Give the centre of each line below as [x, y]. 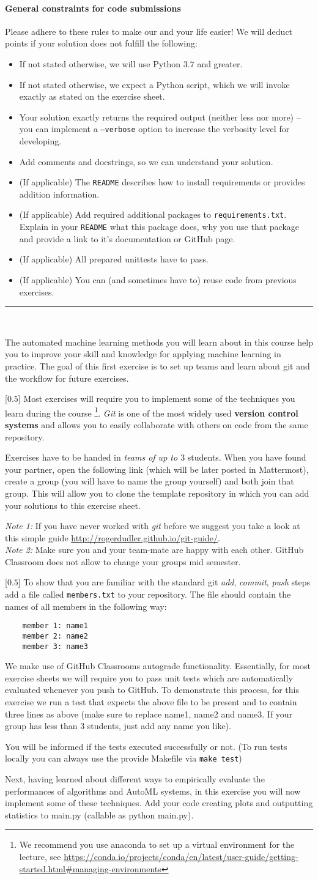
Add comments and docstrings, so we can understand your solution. [146, 161]
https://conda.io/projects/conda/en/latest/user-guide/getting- [181, 857]
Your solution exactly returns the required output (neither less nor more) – [160, 117]
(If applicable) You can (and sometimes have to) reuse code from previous [158, 279]
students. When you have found [247, 457]
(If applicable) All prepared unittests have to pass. [114, 259]
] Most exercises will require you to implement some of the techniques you [157, 399]
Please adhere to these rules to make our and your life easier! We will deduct [149, 31]
